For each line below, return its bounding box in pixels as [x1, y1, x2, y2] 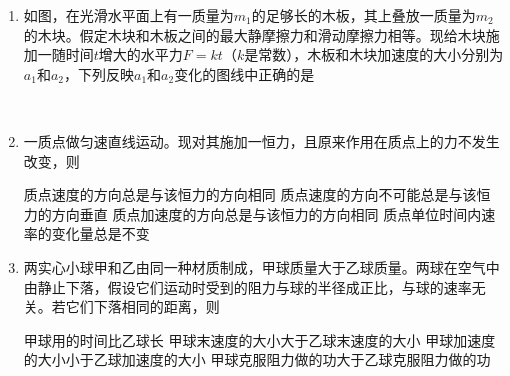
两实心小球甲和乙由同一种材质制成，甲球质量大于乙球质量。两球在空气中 [23, 256, 500, 277]
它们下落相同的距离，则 [65, 296, 220, 317]
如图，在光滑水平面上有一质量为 [23, 5, 234, 25]
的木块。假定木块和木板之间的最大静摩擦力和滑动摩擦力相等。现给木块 [23, 24, 486, 45]
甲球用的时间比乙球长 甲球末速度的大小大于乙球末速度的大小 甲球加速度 [23, 329, 496, 350]
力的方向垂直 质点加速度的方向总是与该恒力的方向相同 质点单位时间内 [23, 203, 482, 224]
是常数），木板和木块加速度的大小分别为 [244, 44, 504, 65]
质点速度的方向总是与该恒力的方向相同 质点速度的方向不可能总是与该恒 [23, 184, 491, 205]
